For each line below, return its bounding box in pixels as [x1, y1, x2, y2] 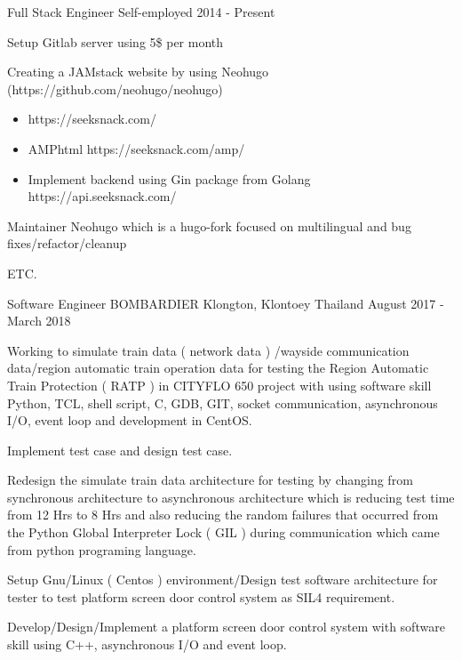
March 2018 [7, 311, 71, 330]
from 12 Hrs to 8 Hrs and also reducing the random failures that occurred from [7, 505, 439, 524]
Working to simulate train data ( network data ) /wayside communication [7, 341, 410, 359]
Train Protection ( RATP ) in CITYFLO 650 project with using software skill [7, 375, 432, 394]
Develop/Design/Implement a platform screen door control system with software [7, 617, 445, 636]
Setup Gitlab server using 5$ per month [7, 32, 224, 51]
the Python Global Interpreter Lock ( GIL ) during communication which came [7, 523, 440, 542]
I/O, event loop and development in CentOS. [7, 411, 252, 430]
